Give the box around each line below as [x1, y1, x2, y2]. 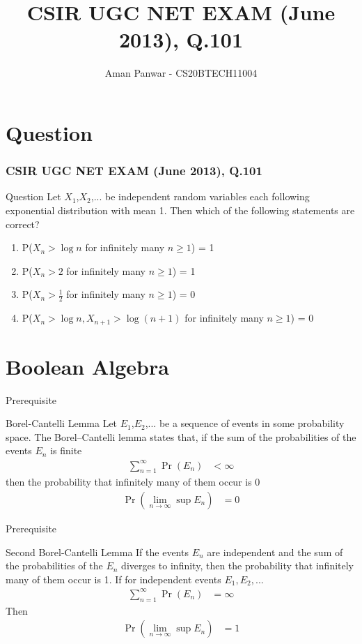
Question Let [6, 189, 61, 204]
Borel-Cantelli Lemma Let [6, 416, 118, 430]
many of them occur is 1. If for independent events [6, 571, 221, 586]
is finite [50, 443, 82, 458]
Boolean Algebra [6, 352, 169, 380]
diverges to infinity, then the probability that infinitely [121, 558, 354, 573]
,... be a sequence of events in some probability [145, 416, 345, 430]
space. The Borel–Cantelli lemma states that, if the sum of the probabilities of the [6, 429, 356, 444]
